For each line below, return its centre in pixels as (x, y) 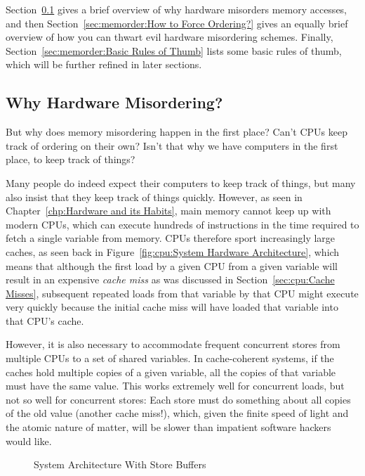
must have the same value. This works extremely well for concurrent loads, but (175, 386)
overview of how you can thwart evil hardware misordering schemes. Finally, (170, 37)
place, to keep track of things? (71, 159)
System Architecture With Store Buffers (120, 464)
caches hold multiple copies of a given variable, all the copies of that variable (171, 372)
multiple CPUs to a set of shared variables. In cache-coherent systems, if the (170, 358)
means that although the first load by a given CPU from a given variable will (172, 265)
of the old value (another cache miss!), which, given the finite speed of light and (177, 413)
